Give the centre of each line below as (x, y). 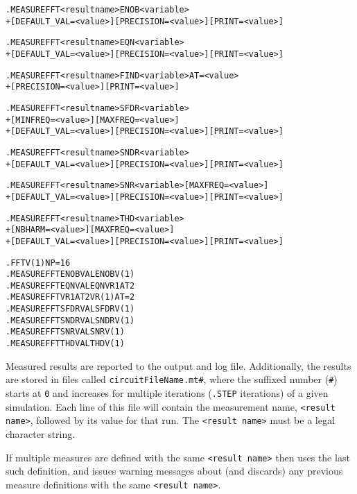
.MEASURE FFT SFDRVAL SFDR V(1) (70, 309)
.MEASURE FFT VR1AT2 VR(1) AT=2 (70, 297)
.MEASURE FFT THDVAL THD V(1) (65, 344)
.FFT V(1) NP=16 (38, 263)
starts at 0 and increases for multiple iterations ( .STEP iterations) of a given (167, 393)
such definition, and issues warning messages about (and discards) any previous (174, 471)
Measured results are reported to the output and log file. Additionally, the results (178, 365)
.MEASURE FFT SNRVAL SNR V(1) (65, 332)
